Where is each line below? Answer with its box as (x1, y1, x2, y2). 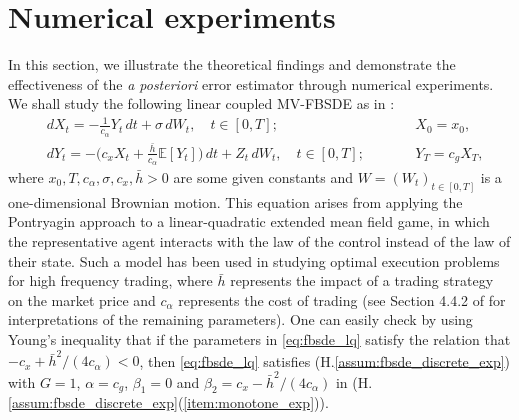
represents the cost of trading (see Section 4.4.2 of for (178, 289, 506, 310)
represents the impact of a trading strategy (230, 270, 494, 291)
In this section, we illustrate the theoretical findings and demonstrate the (8, 54, 456, 75)
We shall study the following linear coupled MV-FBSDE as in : (8, 93, 395, 114)
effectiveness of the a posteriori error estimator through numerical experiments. (8, 73, 494, 94)
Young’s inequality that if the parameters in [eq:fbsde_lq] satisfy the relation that (8, 329, 511, 350)
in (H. (335, 371, 373, 392)
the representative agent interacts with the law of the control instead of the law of (8, 231, 511, 252)
